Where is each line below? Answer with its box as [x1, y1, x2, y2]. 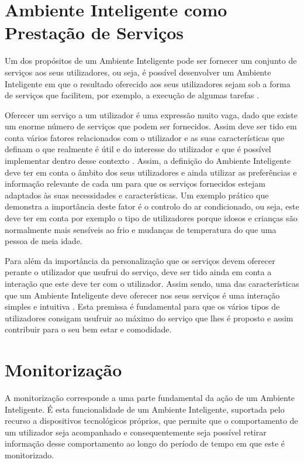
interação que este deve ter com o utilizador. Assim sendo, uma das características [5, 277, 299, 289]
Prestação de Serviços [5, 20, 184, 44]
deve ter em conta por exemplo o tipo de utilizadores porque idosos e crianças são [5, 212, 298, 224]
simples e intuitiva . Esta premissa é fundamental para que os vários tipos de [5, 300, 280, 313]
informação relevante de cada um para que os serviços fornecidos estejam [5, 177, 265, 190]
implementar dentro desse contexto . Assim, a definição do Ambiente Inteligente [5, 155, 291, 167]
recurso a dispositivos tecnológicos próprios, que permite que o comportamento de [5, 414, 298, 427]
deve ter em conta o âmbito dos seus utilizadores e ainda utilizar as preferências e [5, 166, 297, 178]
